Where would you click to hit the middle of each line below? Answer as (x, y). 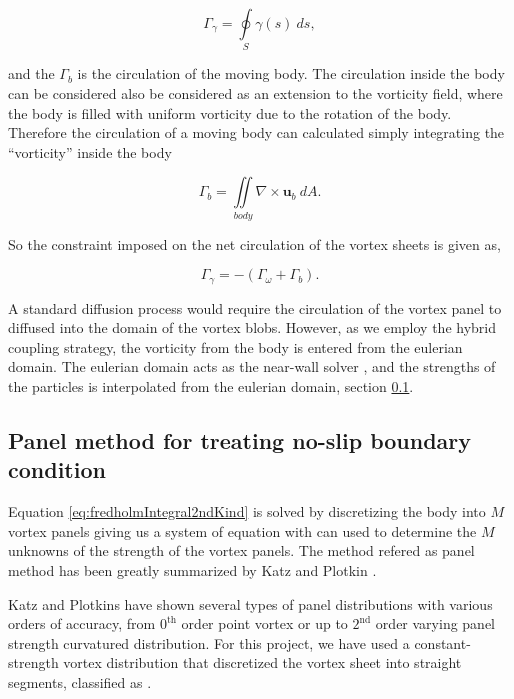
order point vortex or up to (264, 623)
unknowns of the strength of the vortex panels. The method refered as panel (241, 550)
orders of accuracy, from (82, 623)
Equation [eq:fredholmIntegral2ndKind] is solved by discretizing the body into (247, 511)
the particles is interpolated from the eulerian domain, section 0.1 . (211, 386)
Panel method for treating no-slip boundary (240, 440)
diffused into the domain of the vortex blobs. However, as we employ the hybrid (252, 327)
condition (57, 469)
